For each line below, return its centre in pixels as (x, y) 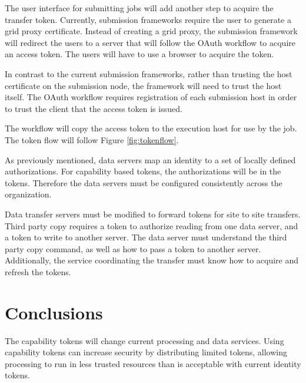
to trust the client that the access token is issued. (94, 108)
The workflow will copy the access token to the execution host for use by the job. (151, 128)
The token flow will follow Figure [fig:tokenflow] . (92, 139)
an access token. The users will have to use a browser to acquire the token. (139, 54)
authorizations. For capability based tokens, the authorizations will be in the (143, 171)
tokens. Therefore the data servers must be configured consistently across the (144, 182)
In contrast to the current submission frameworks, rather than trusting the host (149, 73)
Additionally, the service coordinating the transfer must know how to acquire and (152, 260)
